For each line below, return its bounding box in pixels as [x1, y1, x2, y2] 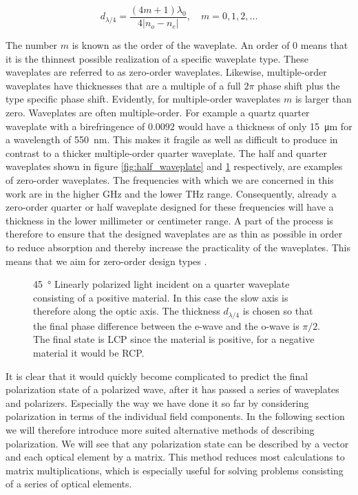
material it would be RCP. [33, 345, 145, 359]
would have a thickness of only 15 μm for [178, 118, 352, 133]
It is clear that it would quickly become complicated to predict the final [6, 368, 308, 383]
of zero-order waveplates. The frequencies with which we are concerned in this [6, 173, 334, 187]
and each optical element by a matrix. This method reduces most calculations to [6, 450, 345, 464]
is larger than [295, 92, 352, 106]
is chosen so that [242, 304, 313, 318]
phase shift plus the [257, 78, 340, 92]
